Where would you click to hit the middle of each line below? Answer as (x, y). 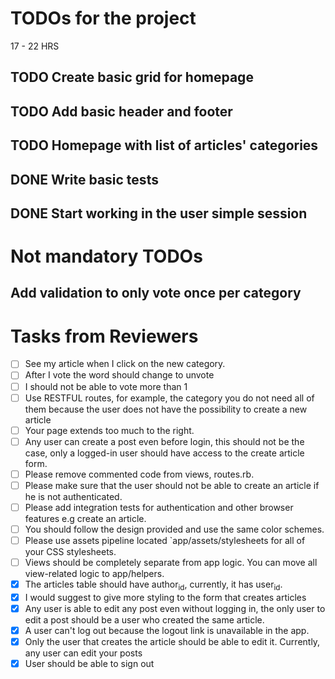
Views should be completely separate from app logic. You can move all (171, 563)
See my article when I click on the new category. (125, 364)
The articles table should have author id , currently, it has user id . (153, 585)
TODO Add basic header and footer (121, 111)
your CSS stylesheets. (70, 552)
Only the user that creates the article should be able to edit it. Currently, (172, 642)
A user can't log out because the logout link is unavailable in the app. (167, 631)
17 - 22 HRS (35, 46)
